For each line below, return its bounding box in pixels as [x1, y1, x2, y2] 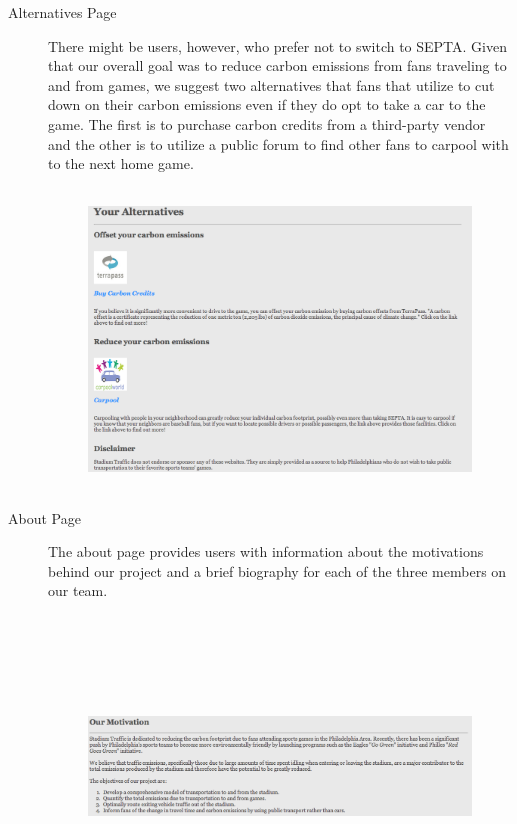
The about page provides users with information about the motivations [48, 541, 484, 562]
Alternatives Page [8, 2, 117, 22]
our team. [48, 580, 108, 601]
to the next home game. [48, 153, 194, 174]
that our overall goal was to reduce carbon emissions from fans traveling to [48, 55, 507, 76]
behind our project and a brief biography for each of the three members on [48, 560, 507, 581]
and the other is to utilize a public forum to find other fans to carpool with [48, 133, 509, 154]
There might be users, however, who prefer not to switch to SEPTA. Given [48, 35, 508, 56]
